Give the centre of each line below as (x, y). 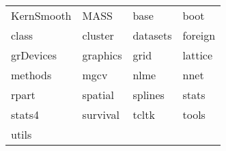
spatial (98, 95)
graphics (102, 55)
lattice (198, 55)
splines (149, 95)
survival (101, 114)
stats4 (25, 114)
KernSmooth (41, 15)
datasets (152, 35)
